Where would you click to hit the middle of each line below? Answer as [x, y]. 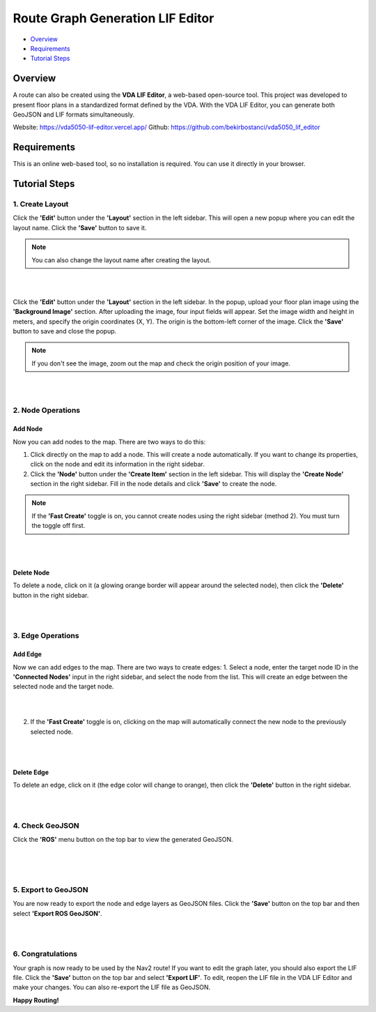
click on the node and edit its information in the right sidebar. [118, 465]
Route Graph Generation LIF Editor [113, 18]
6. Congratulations [45, 954]
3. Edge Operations [46, 636]
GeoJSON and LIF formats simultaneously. [74, 114]
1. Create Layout [41, 204]
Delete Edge [31, 772]
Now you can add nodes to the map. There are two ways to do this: [109, 441]
